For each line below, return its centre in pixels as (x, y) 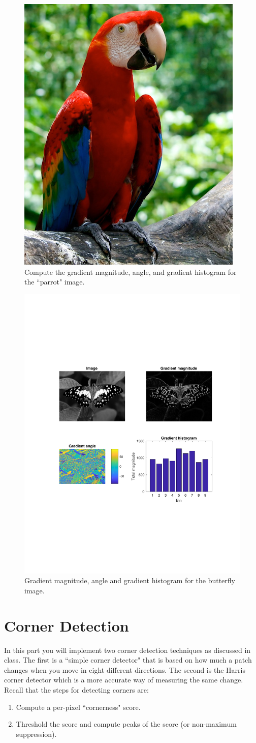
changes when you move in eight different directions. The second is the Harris (125, 669)
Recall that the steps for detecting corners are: (76, 689)
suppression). (36, 734)
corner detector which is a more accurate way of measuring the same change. (124, 680)
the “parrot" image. (55, 282)
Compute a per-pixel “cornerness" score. (78, 707)
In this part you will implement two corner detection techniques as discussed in (127, 650)
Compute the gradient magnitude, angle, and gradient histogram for (131, 272)
